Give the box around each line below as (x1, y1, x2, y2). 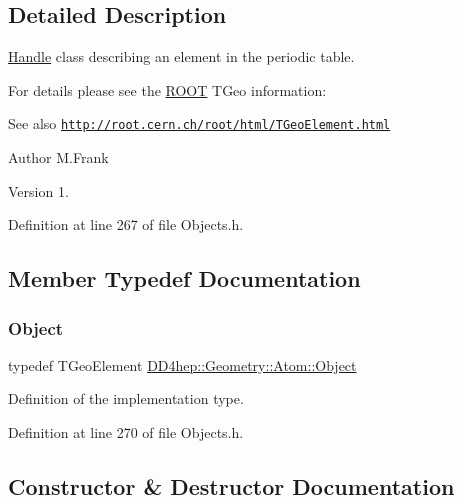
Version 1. (8, 180, 69, 201)
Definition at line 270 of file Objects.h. (8, 422, 244, 443)
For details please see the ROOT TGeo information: (8, 79, 327, 100)
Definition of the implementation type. (8, 388, 244, 409)
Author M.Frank (8, 147, 109, 168)
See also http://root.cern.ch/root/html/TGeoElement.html (8, 113, 391, 134)
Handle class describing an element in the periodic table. (8, 46, 355, 67)
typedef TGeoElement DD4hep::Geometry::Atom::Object (8, 354, 357, 375)
